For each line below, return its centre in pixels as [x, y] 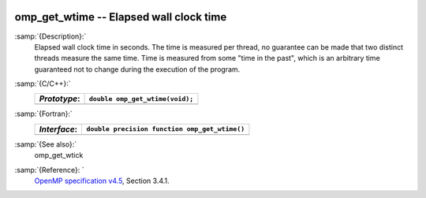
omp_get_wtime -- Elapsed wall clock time [121, 17]
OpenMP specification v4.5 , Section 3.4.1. [102, 181]
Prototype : [60, 99]
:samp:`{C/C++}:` [43, 84]
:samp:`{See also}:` [46, 144]
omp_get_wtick [59, 155]
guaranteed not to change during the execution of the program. [137, 69]
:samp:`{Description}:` [50, 36]
